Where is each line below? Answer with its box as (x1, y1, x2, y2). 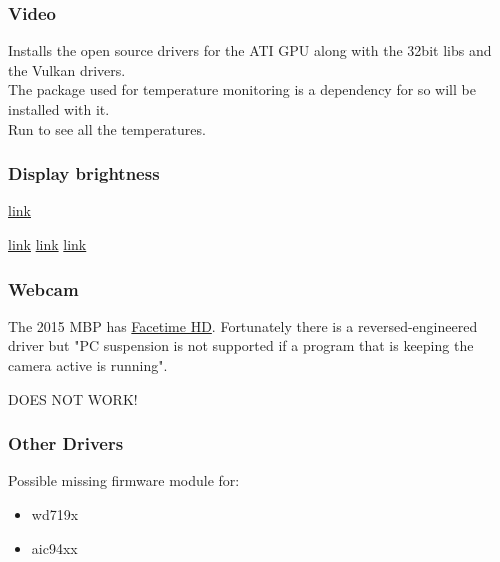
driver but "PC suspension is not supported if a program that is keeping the (8, 335, 474, 356)
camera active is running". (8, 355, 168, 375)
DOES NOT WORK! (8, 388, 138, 409)
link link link (8, 234, 87, 254)
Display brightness (8, 161, 160, 186)
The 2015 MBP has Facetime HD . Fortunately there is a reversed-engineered (8, 315, 478, 336)
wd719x (31, 504, 79, 524)
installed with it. (8, 99, 110, 119)
